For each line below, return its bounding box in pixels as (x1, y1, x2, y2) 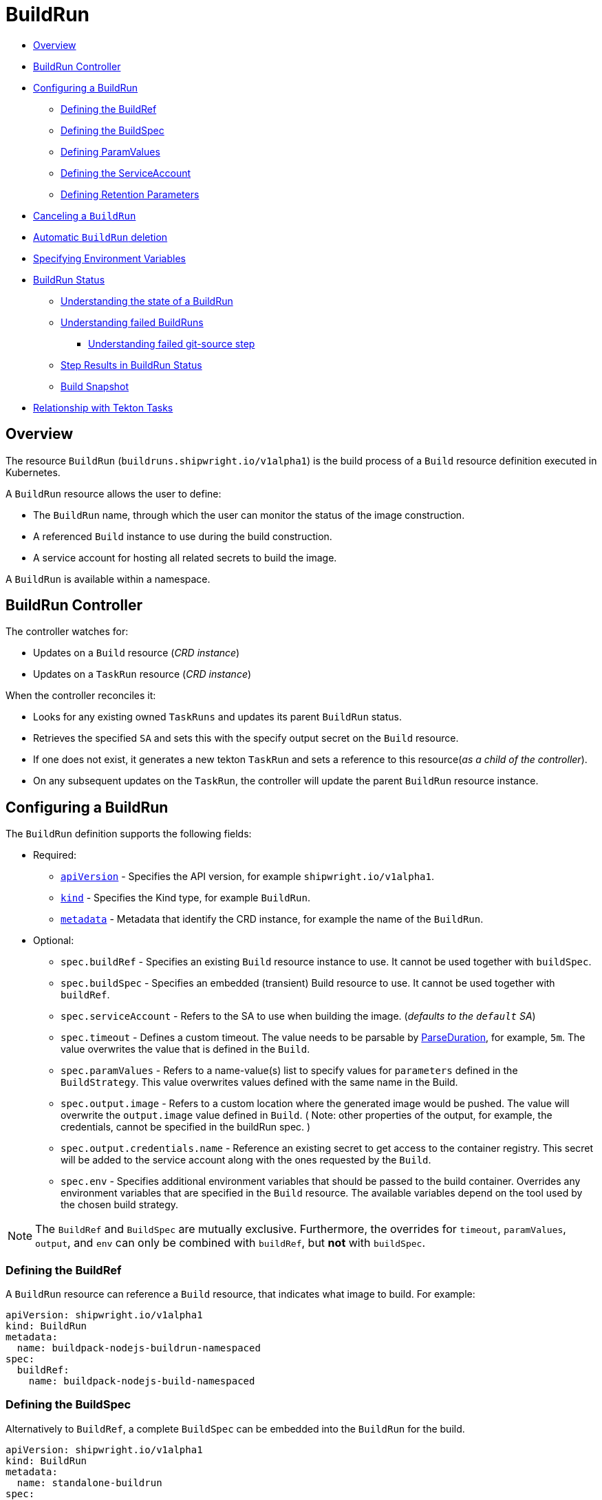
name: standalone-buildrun (17, 1477, 162, 1488)
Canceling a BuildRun (33, 209, 136, 222)
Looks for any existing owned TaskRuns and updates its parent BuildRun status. (33, 711, 402, 723)
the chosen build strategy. (61, 1199, 179, 1211)
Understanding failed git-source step (88, 337, 255, 350)
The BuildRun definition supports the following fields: (6, 828, 252, 840)
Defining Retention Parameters (61, 188, 200, 200)
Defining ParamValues (61, 145, 160, 158)
